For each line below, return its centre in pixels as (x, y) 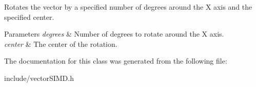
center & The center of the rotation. (61, 43)
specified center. (29, 17)
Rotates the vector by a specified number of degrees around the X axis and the (128, 7)
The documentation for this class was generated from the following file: (116, 61)
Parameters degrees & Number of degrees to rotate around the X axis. (114, 34)
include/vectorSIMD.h (39, 78)
